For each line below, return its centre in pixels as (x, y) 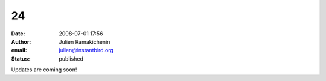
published (71, 58)
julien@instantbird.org (86, 50)
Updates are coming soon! (44, 70)
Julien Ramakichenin (85, 41)
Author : (21, 41)
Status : (21, 58)
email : (19, 50)
